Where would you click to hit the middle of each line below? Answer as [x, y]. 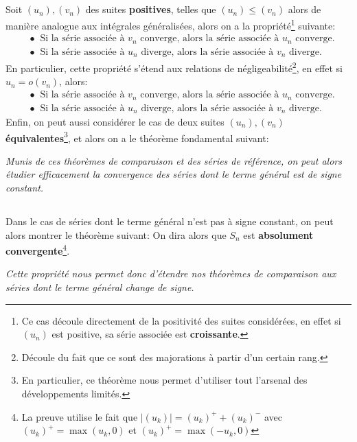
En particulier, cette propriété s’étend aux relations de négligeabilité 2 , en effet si [174, 67]
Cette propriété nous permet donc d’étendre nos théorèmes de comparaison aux [171, 274]
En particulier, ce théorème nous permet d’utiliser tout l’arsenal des [164, 380]
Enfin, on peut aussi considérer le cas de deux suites [115, 122]
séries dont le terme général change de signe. [100, 287]
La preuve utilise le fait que [80, 416]
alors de [304, 9]
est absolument [278, 234]
